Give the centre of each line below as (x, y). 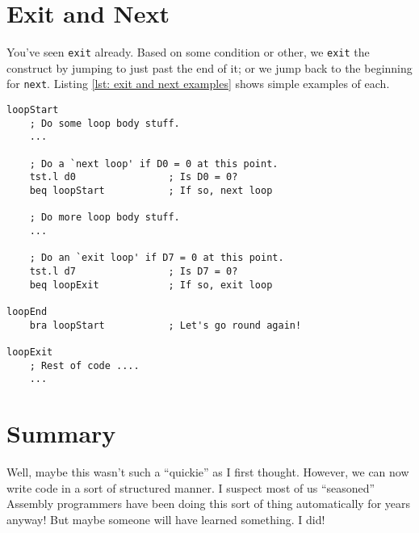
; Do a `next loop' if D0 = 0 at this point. (154, 164)
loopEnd (27, 311)
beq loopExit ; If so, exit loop (151, 285)
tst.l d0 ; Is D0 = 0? (134, 177)
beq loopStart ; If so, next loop (151, 190)
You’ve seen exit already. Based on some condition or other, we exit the (188, 52)
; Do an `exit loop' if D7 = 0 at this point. (157, 258)
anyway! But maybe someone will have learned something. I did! (166, 519)
